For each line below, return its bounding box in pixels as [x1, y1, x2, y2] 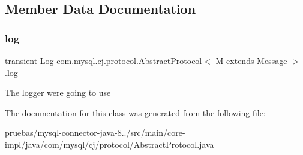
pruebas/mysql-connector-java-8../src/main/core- [5, 126, 185, 139]
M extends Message [215, 54, 287, 66]
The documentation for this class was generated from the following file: [5, 106, 266, 118]
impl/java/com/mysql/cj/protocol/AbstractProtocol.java [5, 138, 214, 150]
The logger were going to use [5, 86, 111, 99]
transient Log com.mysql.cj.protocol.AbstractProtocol [5, 54, 202, 66]
